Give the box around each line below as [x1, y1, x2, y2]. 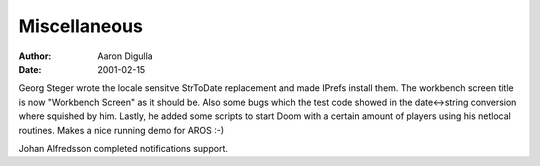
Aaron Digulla [97, 50, 154, 62]
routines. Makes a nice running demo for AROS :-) [18, 124, 225, 136]
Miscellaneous [18, 15, 144, 37]
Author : [18, 50, 52, 62]
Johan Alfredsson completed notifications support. [18, 142, 229, 154]
